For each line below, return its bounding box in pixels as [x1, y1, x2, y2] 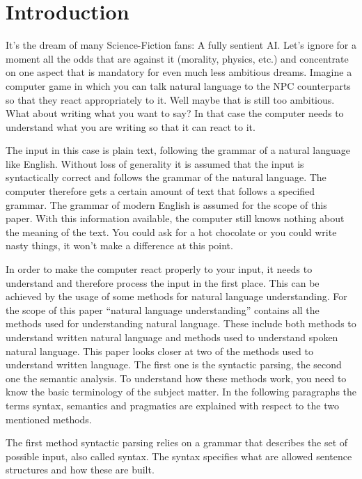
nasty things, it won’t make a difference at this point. [6, 238, 233, 253]
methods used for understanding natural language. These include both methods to [6, 316, 356, 331]
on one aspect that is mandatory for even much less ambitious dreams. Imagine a [6, 65, 352, 79]
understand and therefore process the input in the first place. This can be [6, 275, 320, 290]
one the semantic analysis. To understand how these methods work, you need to [6, 370, 347, 385]
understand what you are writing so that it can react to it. [6, 119, 255, 134]
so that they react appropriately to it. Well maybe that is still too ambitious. [6, 92, 335, 107]
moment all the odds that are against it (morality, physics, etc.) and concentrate [6, 51, 349, 65]
